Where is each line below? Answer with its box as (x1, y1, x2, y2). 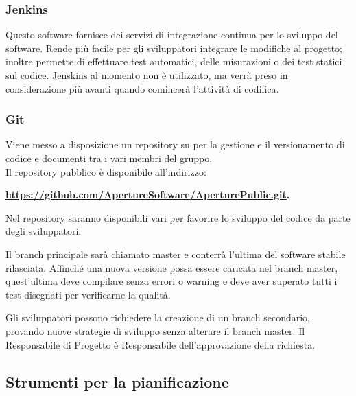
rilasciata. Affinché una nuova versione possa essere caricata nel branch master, (5, 260, 338, 275)
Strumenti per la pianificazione (5, 371, 229, 392)
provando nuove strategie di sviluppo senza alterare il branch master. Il (5, 323, 305, 338)
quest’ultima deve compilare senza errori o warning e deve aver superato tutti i (5, 274, 337, 288)
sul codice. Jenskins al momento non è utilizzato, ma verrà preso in (5, 68, 288, 82)
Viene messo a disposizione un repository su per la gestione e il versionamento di (5, 137, 345, 152)
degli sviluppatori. (5, 224, 82, 238)
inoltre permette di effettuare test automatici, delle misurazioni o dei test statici (5, 54, 342, 69)
